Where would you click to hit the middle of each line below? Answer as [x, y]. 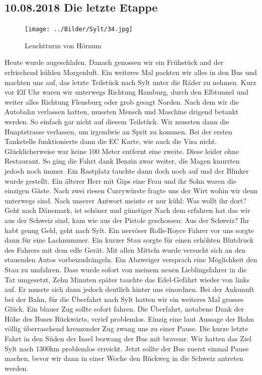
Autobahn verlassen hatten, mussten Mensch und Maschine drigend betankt [122, 111]
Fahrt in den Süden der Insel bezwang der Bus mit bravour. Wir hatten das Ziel [128, 339]
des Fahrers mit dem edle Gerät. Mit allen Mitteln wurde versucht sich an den [125, 249]
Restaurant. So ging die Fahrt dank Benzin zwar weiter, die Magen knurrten [122, 161]
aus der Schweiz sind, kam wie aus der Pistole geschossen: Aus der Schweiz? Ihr [127, 220]
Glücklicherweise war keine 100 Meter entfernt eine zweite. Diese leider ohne [122, 151]
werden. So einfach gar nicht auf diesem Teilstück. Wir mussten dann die [117, 122]
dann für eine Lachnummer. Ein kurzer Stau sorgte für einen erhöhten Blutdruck [129, 240]
